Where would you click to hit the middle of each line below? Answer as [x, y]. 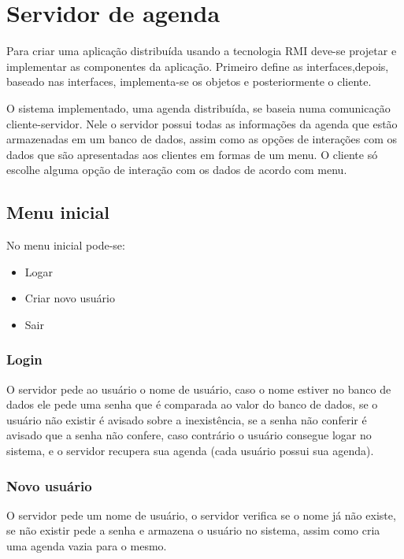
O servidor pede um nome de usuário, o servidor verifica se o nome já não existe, [201, 515]
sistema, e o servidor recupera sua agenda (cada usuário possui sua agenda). [190, 451]
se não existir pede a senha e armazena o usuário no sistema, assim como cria [193, 530]
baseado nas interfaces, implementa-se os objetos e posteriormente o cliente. [189, 81]
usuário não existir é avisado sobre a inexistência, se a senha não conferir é [187, 419]
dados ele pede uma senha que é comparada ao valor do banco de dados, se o [192, 404]
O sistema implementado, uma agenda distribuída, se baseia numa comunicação [198, 107]
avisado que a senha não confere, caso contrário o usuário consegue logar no [189, 435]
